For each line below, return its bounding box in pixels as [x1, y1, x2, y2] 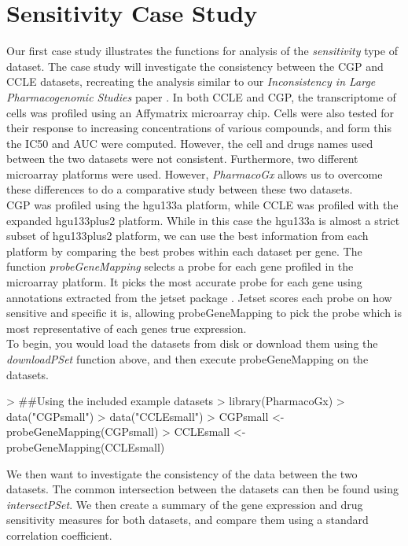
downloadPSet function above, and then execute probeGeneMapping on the [6, 351, 369, 367]
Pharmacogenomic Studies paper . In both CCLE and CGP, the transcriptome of [6, 88, 396, 105]
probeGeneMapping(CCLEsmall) [6, 438, 165, 455]
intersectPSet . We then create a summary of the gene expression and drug [6, 496, 363, 512]
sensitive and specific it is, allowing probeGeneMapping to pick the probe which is [6, 304, 402, 321]
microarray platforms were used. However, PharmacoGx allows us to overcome [6, 165, 383, 182]
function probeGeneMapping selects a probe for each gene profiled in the [6, 258, 354, 275]
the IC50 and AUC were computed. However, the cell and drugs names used [6, 135, 373, 151]
